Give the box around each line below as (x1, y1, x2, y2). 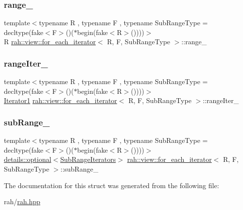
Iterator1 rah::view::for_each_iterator (4, 95, 117, 105)
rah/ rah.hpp (4, 196, 40, 207)
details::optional (4, 154, 52, 164)
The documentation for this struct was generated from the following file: (4, 180, 219, 190)
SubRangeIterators (60, 154, 116, 164)
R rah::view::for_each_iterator (4, 36, 96, 47)
